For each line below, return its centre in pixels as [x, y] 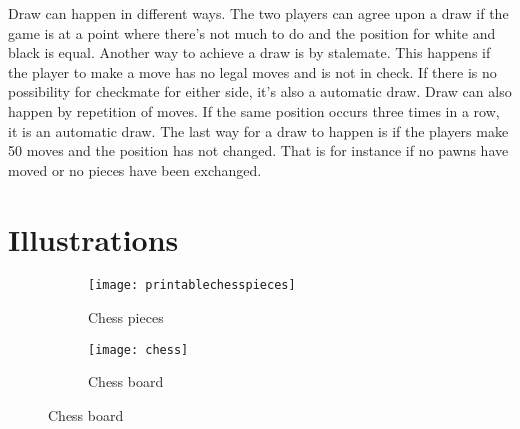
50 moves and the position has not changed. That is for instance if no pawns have [258, 150]
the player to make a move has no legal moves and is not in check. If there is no [252, 71]
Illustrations [93, 238]
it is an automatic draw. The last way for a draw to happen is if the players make [258, 130]
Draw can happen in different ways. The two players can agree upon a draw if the [258, 13]
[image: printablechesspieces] [192, 285]
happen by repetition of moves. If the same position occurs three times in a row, [254, 110]
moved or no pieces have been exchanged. [135, 169]
